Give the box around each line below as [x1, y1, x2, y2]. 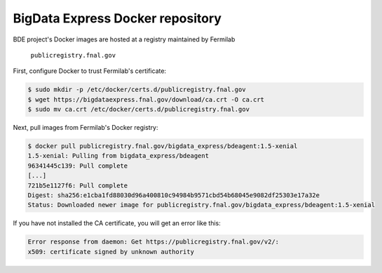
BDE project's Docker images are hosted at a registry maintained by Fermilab [13, 35, 236, 44]
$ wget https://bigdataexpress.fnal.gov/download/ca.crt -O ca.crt [27, 95, 265, 103]
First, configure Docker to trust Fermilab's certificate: [13, 67, 167, 75]
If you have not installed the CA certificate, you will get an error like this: [13, 219, 221, 227]
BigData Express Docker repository [13, 11, 222, 26]
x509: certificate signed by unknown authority [27, 248, 194, 255]
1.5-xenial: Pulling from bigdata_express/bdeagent [27, 152, 210, 160]
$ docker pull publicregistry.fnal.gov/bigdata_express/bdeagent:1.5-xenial [27, 142, 298, 150]
